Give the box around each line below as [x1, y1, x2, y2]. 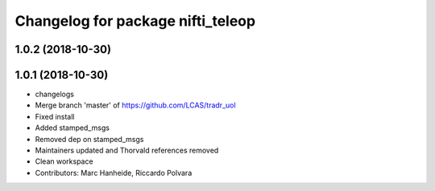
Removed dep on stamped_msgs [35, 134, 144, 144]
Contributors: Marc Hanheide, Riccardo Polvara [35, 168, 193, 177]
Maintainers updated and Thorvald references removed [35, 145, 219, 156]
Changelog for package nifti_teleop [14, 12, 256, 30]
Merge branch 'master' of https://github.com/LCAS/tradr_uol [35, 100, 237, 110]
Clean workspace [35, 156, 93, 166]
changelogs [35, 89, 74, 100]
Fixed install [35, 112, 75, 121]
